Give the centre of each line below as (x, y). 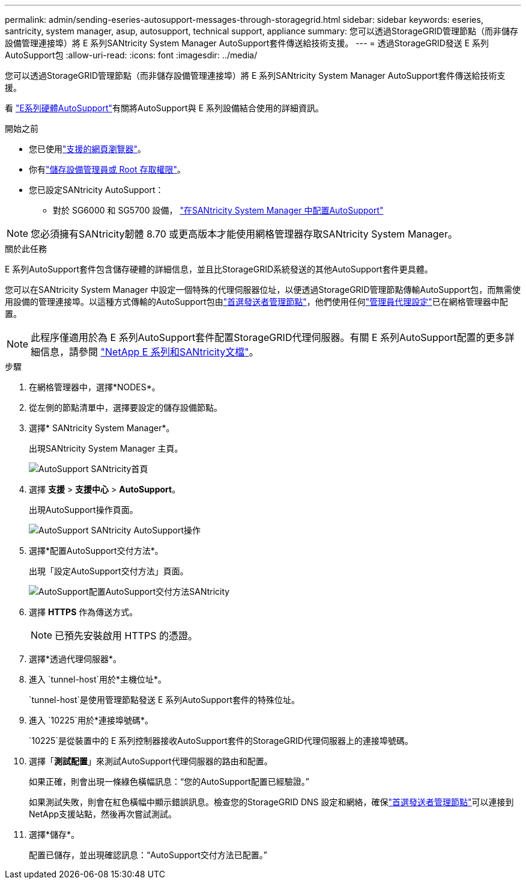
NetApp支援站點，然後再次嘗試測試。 (103, 814)
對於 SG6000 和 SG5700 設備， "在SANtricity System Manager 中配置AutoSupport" (218, 210)
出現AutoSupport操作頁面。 (83, 510)
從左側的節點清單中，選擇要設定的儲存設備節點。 (125, 407)
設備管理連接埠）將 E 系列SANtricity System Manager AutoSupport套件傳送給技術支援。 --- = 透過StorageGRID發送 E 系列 (247, 43)
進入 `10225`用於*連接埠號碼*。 (91, 720)
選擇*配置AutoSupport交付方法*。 (96, 551)
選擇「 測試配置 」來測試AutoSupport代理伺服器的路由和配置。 (151, 761)
